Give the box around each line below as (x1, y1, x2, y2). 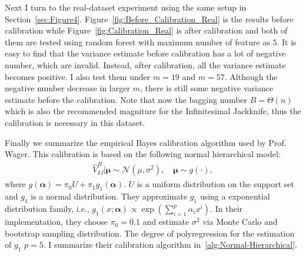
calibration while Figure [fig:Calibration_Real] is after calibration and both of (5, 24, 288, 36)
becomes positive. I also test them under (5, 70, 151, 82)
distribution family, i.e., (5, 202, 89, 215)
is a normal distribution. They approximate (31, 190, 188, 202)
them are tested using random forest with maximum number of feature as (5, 35, 270, 48)
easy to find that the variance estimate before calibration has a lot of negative (5, 47, 286, 59)
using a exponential (199, 190, 270, 202)
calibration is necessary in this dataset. (5, 116, 145, 128)
